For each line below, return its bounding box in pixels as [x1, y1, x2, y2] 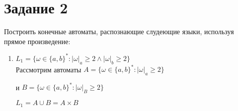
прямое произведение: [4, 36, 71, 46]
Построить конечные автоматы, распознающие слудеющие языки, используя [4, 26, 234, 37]
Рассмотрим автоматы [15, 64, 81, 74]
